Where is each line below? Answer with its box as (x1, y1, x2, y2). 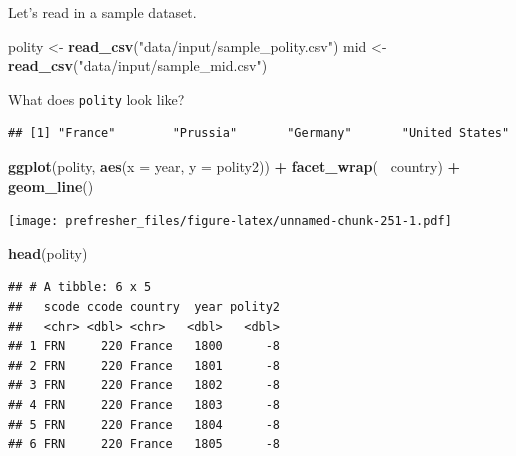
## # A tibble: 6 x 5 (8, 280, 152, 295)
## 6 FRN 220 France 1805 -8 (8, 437, 281, 452)
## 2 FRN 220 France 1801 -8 (8, 358, 281, 373)
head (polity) (8, 242, 88, 263)
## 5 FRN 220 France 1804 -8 (8, 417, 281, 432)
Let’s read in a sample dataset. (8, 2, 197, 22)
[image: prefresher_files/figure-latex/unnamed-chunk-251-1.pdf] (8, 214, 452, 229)
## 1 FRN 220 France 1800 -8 (8, 339, 281, 354)
